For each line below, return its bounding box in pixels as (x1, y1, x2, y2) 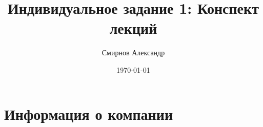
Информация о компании (4, 103, 173, 124)
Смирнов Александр (102, 47, 165, 58)
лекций (109, 17, 157, 38)
